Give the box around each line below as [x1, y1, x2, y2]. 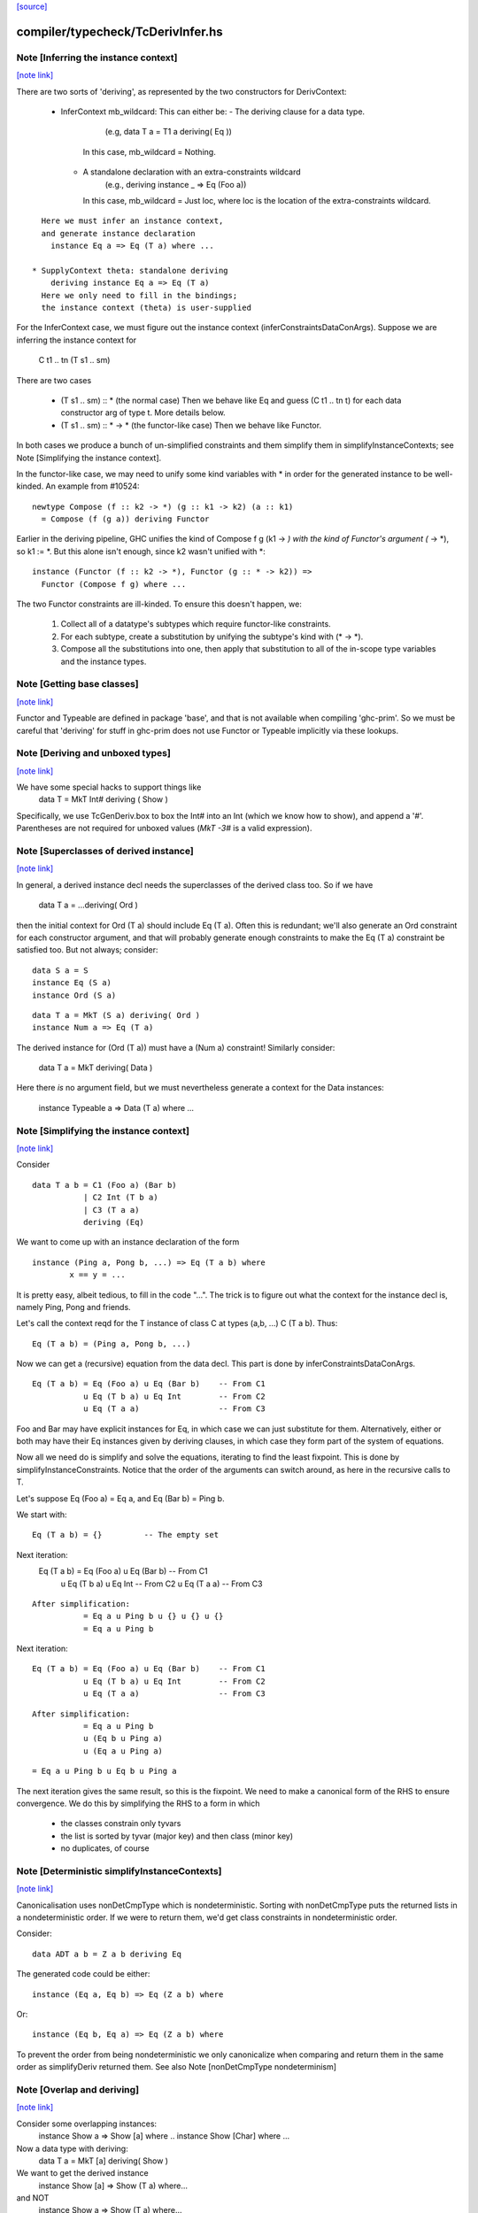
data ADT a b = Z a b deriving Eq [32, 1948, 181, 1959]
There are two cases [16, 374, 92, 385]
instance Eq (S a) [32, 978, 112, 988]
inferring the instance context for [16, 335, 137, 345]
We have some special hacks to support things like [16, 782, 202, 792]
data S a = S [32, 965, 89, 975]
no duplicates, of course [60, 1843, 150, 1854]
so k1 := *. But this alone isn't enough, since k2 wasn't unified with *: [16, 545, 266, 557]
